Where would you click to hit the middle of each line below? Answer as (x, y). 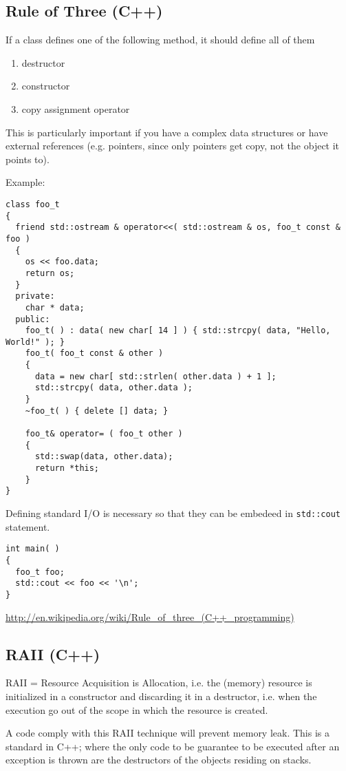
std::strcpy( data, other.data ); (114, 388)
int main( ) (33, 549)
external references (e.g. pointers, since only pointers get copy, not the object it (173, 146)
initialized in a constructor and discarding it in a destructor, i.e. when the (161, 696)
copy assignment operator (76, 108)
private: (35, 296)
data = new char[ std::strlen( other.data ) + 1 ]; (155, 376)
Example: (25, 182)
